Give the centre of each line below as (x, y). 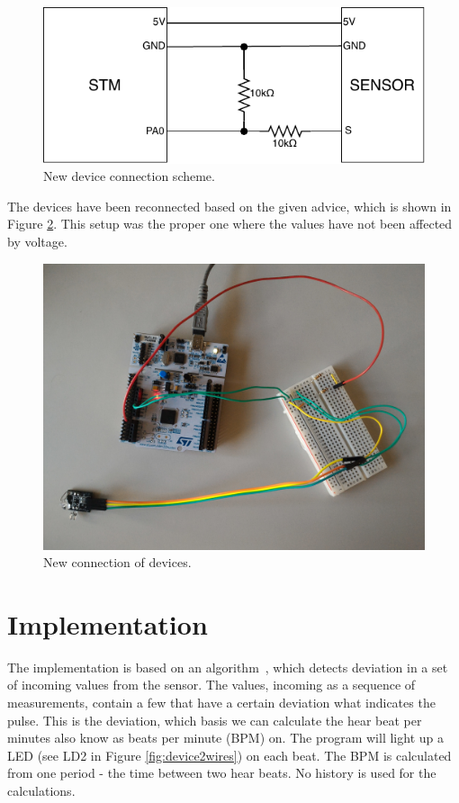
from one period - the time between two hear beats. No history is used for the (222, 773)
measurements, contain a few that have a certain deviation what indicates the (221, 703)
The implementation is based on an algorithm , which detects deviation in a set (228, 667)
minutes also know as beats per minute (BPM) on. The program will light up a (225, 738)
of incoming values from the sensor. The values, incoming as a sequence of (211, 685)
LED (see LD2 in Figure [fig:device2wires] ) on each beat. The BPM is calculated (229, 755)
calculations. (41, 790)
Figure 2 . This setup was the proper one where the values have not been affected (230, 224)
